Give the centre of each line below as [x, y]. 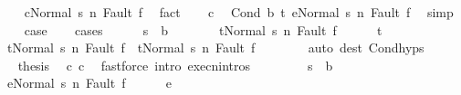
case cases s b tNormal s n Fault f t [203, 29]
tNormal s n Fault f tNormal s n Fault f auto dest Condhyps [215, 47]
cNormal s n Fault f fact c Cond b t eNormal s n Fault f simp [239, 12]
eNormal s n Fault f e [89, 83]
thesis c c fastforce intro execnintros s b [175, 65]
